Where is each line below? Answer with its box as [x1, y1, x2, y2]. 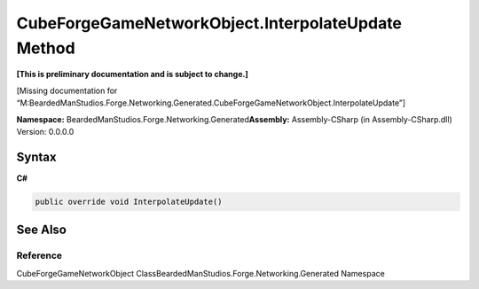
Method [16, 38, 75, 58]
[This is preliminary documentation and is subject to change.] [16, 69, 248, 80]
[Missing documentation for [16, 85, 118, 96]
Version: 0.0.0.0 [16, 126, 75, 137]
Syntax [16, 149, 57, 164]
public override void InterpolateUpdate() [35, 196, 223, 207]
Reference [16, 249, 62, 262]
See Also [16, 223, 67, 238]
